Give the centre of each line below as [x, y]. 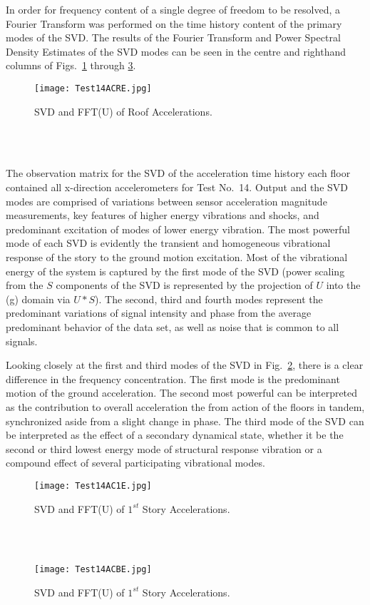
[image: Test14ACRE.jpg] [93, 88]
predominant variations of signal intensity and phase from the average [159, 313]
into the [343, 285]
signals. [22, 341]
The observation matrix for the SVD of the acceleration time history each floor [178, 173]
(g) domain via [38, 299]
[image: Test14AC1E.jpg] [93, 485]
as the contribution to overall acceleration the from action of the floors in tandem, [185, 406]
